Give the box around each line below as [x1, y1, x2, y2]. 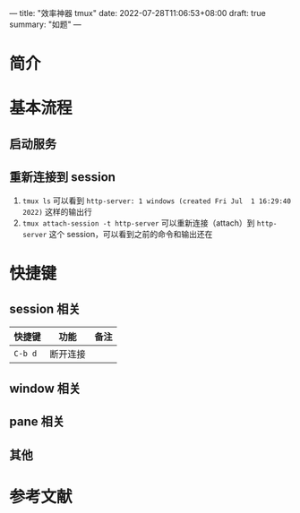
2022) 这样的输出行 [21, 206, 92, 217]
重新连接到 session [9, 169, 116, 185]
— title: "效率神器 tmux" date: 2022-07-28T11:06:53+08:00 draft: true [9, 8, 266, 18]
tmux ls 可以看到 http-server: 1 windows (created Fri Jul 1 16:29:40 [21, 195, 291, 206]
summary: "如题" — [9, 19, 82, 30]
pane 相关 [9, 415, 65, 430]
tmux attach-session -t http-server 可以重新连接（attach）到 [21, 218, 255, 228]
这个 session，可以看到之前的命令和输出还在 [48, 228, 213, 239]
